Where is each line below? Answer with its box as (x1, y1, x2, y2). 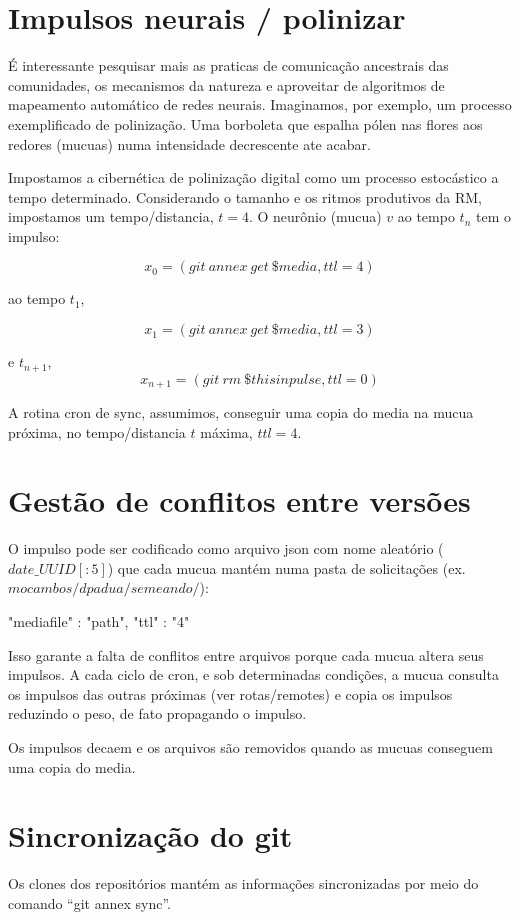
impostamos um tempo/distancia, (8, 206, 214, 227)
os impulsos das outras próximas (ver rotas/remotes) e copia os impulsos (8, 683, 453, 704)
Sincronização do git (8, 815, 293, 856)
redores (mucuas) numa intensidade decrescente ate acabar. (8, 133, 371, 154)
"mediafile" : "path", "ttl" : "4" (8, 611, 190, 632)
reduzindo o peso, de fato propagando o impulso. (8, 703, 307, 724)
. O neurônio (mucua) (248, 206, 382, 227)
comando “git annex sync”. (8, 892, 172, 913)
